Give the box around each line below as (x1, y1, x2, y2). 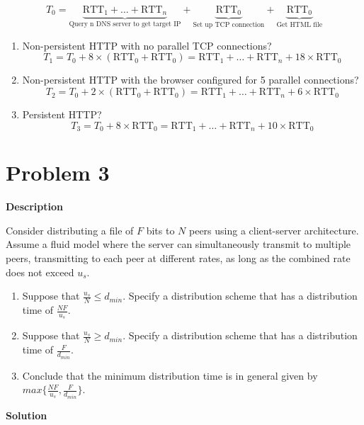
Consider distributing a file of (6, 222, 134, 237)
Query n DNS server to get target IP (69, 21, 181, 28)
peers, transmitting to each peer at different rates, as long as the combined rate (6, 251, 351, 266)
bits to (146, 222, 175, 237)
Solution (6, 407, 47, 422)
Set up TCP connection (193, 21, 265, 29)
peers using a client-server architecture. (188, 222, 359, 237)
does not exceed (6, 264, 74, 279)
